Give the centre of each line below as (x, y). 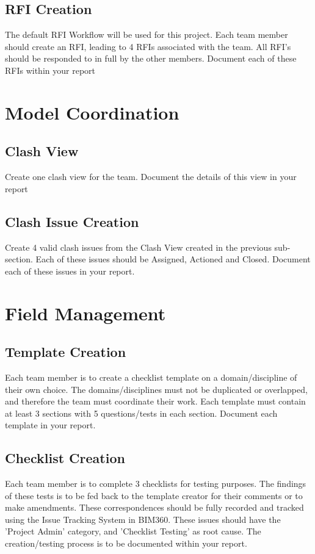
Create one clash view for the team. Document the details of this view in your (151, 177)
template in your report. (50, 425)
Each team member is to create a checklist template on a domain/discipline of (151, 377)
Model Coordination (92, 112)
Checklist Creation (65, 458)
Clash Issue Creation (72, 221)
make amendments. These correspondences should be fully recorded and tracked (154, 507)
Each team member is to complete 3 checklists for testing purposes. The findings (156, 484)
